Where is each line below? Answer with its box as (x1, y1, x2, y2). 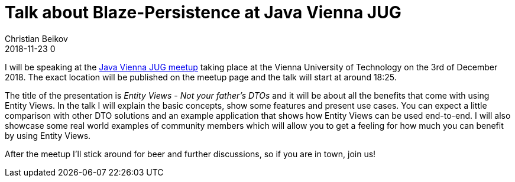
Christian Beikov (5, 33, 68, 44)
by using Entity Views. (5, 130, 91, 141)
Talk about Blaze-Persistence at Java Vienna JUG (5, 2, 401, 22)
